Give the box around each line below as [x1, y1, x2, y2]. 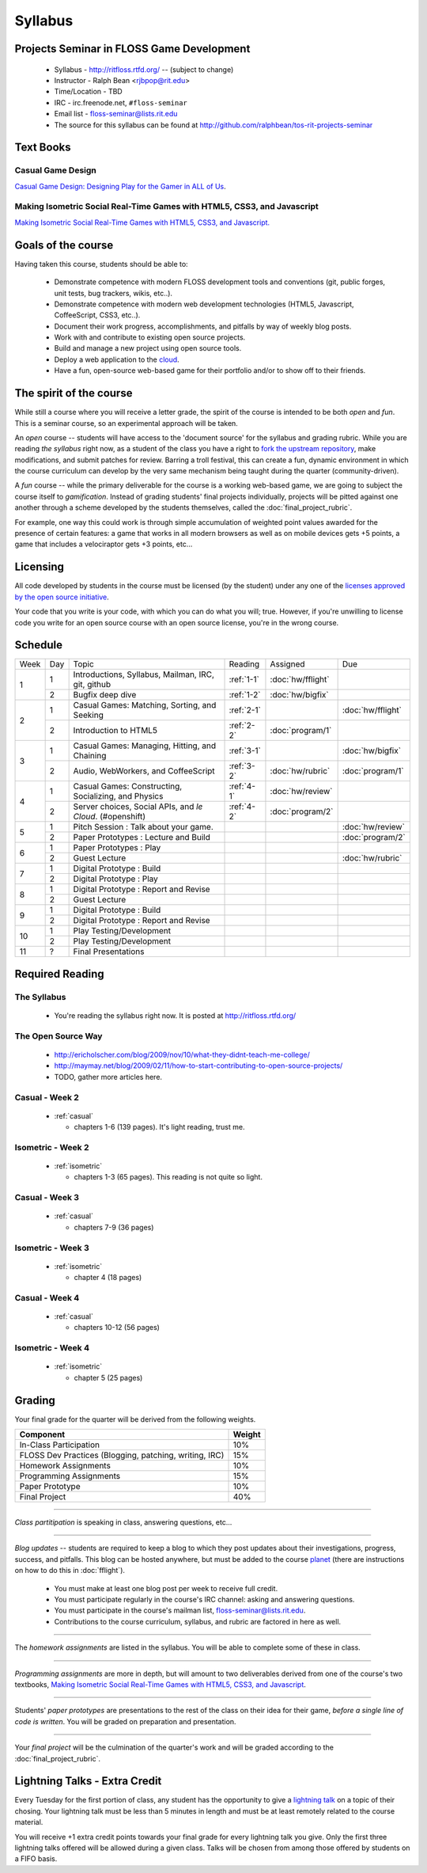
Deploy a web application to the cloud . [54, 355, 179, 364]
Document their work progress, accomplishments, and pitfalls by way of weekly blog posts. [54, 321, 352, 331]
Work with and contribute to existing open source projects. [54, 332, 246, 342]
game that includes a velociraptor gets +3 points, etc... [14, 539, 193, 549]
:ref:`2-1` [229, 705, 261, 716]
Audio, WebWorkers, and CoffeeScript [73, 766, 215, 777]
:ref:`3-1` [229, 745, 261, 756]
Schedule [14, 638, 63, 652]
